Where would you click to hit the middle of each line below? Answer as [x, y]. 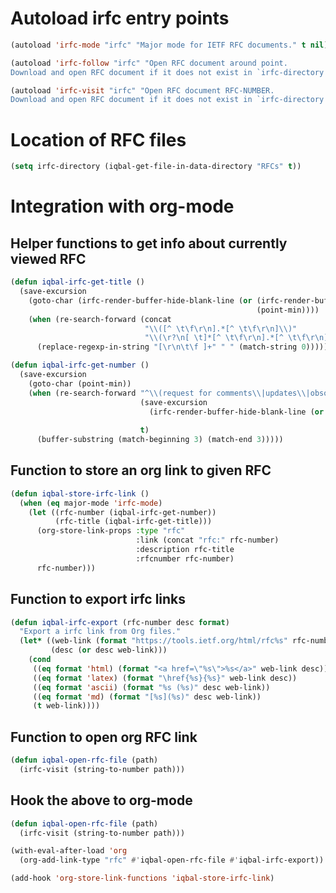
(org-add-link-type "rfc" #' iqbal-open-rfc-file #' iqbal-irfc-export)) [172, 860]
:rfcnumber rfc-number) [185, 558]
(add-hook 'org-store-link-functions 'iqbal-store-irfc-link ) [142, 878]
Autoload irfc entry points [120, 18]
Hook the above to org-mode [101, 800]
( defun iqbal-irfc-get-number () [80, 365]
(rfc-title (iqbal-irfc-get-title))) [133, 522]
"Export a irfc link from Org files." [100, 632]
